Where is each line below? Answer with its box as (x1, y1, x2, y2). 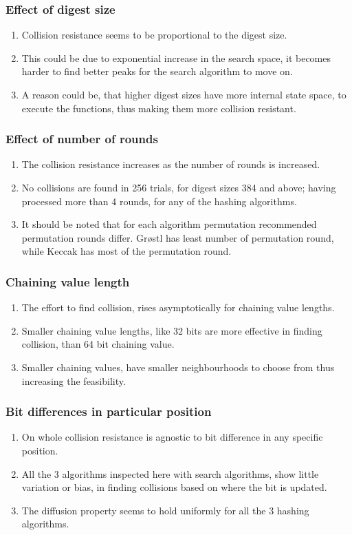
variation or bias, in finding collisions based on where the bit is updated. (21, 480, 327, 494)
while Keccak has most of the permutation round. (21, 244, 232, 258)
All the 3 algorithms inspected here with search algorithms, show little (21, 466, 319, 481)
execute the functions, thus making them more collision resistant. (21, 101, 296, 115)
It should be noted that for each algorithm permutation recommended (21, 217, 317, 231)
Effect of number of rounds (5, 130, 158, 147)
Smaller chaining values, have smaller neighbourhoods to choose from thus (21, 359, 335, 374)
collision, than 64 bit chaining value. (21, 337, 175, 351)
